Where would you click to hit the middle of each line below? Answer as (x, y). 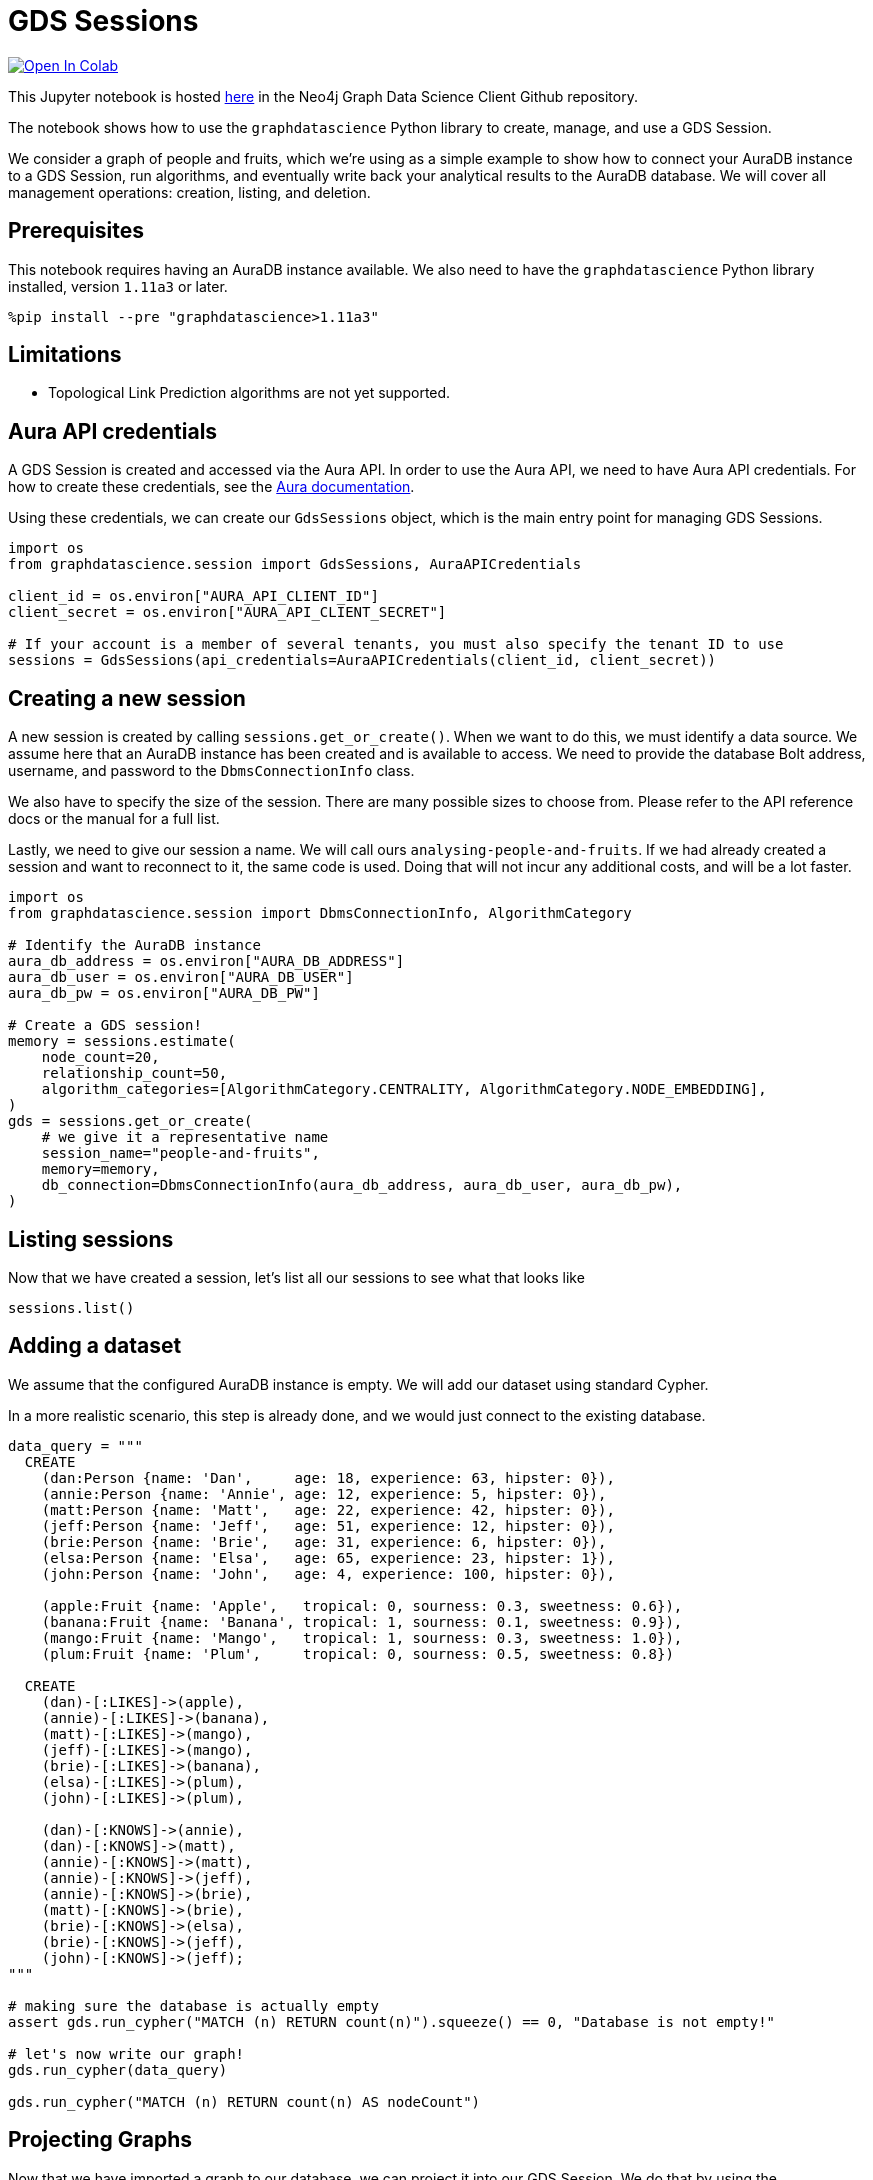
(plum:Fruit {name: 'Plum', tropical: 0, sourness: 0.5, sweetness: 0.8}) (357, 1653)
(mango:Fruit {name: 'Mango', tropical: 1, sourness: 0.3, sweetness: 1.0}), (362, 1637)
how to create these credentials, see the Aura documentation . (211, 487)
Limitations (65, 355)
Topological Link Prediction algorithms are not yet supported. (249, 393)
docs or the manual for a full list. (114, 819)
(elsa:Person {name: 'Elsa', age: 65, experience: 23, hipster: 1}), (328, 1557)
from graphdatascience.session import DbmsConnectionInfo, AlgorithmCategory (320, 913)
